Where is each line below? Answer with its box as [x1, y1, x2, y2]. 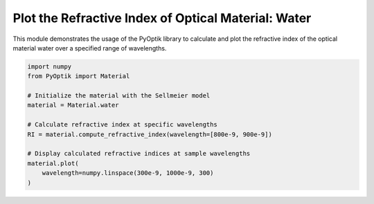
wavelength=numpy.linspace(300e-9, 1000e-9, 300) [42, 169, 214, 177]
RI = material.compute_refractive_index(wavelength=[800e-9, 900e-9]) [27, 130, 273, 138]
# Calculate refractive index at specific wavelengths [27, 121, 217, 129]
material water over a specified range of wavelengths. [12, 44, 167, 52]
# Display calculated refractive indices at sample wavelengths [27, 149, 251, 158]
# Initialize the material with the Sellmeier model [27, 92, 211, 100]
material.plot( [27, 159, 79, 167]
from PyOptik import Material [27, 73, 130, 80]
